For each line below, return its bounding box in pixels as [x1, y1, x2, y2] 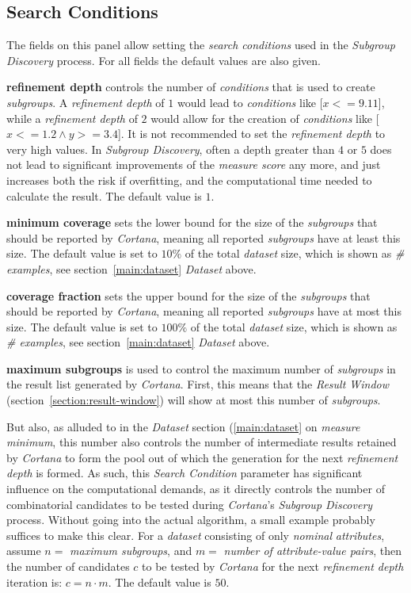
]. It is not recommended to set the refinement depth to [117, 125, 386, 142]
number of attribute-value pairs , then [223, 542, 402, 559]
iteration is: [6, 573, 63, 590]
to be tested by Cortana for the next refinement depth [142, 558, 404, 575]
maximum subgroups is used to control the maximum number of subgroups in [6, 360, 396, 377]
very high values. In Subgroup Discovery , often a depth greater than [6, 140, 335, 157]
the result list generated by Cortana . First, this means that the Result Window [6, 376, 390, 392]
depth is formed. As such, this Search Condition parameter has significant [6, 465, 363, 481]
